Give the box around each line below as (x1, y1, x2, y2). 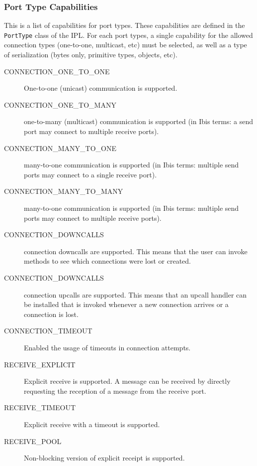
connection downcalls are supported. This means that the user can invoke (24, 246, 248, 256)
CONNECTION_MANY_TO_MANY (4, 186, 123, 196)
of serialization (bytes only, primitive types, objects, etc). (4, 49, 177, 60)
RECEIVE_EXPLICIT (4, 359, 76, 369)
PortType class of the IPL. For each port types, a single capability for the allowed (4, 29, 253, 40)
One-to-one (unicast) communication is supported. (24, 83, 177, 93)
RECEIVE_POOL (4, 436, 62, 446)
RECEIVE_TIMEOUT (4, 402, 76, 413)
